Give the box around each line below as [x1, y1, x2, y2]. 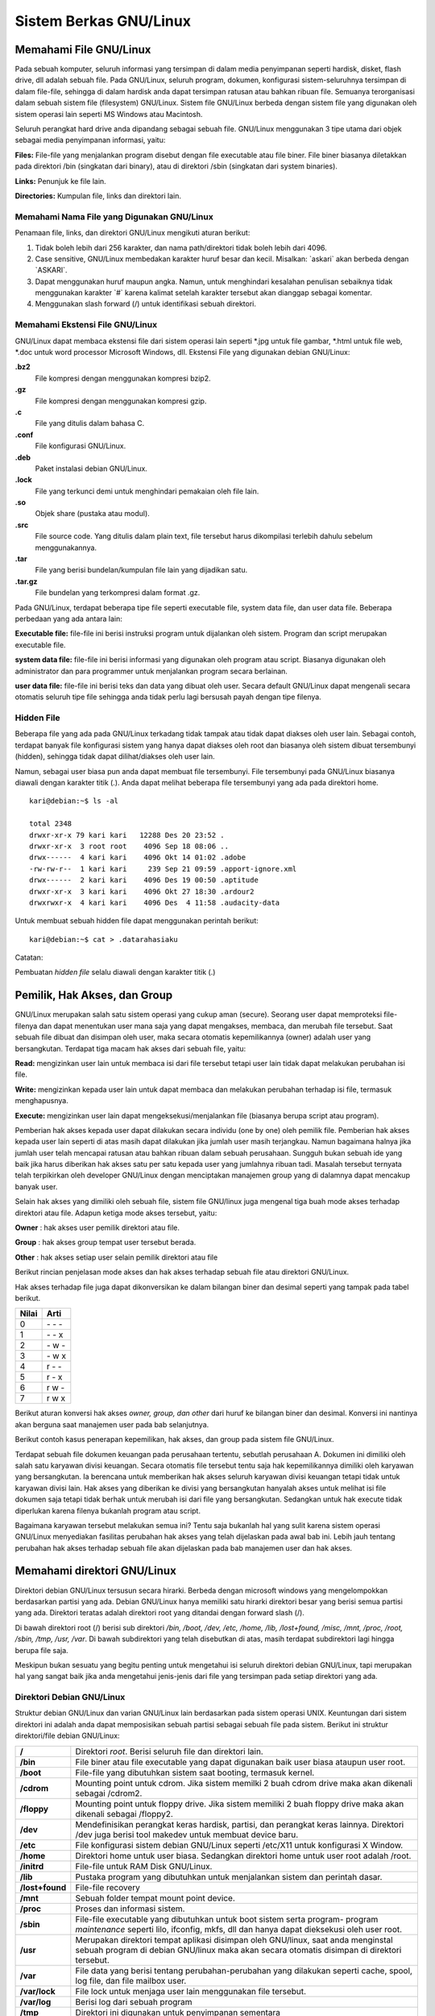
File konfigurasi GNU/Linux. [35, 441, 126, 451]
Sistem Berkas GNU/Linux [14, 12, 191, 30]
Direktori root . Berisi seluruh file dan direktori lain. [75, 1746, 263, 1757]
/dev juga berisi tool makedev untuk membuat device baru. [75, 1829, 299, 1840]
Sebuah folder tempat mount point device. [75, 1892, 235, 1903]
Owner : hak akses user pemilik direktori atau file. [14, 1223, 180, 1233]
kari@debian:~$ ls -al [29, 797, 119, 806]
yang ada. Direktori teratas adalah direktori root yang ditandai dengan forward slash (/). [14, 1608, 305, 1618]
